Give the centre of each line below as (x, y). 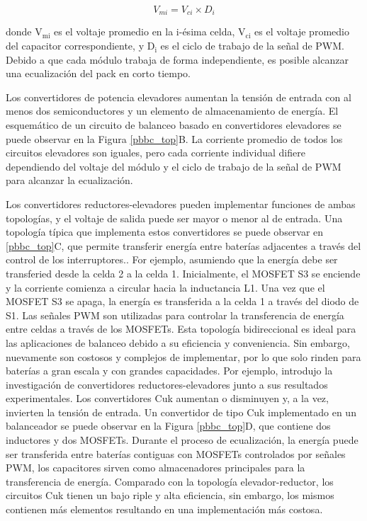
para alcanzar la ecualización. (69, 180)
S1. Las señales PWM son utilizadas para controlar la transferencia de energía (175, 315)
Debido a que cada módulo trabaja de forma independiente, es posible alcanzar (177, 59)
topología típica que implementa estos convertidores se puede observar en (165, 232)
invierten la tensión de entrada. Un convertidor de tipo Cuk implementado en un (181, 412)
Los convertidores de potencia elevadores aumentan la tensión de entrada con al (179, 97)
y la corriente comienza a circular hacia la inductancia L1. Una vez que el (165, 287)
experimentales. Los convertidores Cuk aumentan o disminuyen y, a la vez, (167, 398)
